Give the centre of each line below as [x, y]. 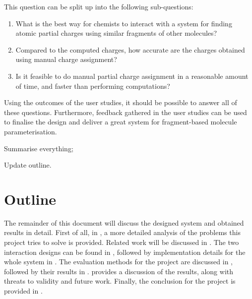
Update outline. [28, 165]
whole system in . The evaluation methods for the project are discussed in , [118, 262]
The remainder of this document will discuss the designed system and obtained [124, 222]
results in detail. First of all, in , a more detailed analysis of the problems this [122, 232]
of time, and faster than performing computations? [93, 86]
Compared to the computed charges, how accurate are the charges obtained [130, 49]
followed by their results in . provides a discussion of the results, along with [119, 271]
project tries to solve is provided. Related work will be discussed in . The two [122, 242]
